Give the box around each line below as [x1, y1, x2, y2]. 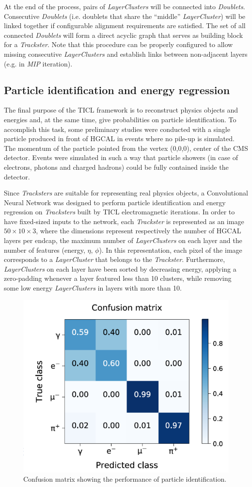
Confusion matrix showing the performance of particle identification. [23, 474, 227, 484]
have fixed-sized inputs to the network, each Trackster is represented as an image [4, 216, 244, 226]
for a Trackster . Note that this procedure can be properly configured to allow [4, 39, 233, 49]
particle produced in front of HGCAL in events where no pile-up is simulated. [4, 133, 235, 144]
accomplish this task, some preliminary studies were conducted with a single [4, 124, 230, 134]
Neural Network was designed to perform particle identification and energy [4, 197, 226, 207]
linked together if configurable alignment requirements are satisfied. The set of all [4, 20, 246, 31]
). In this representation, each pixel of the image [99, 244, 242, 255]
